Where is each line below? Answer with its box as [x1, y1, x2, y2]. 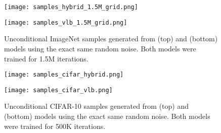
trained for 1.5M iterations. [4, 53, 89, 63]
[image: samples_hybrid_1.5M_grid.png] [4, 4, 138, 11]
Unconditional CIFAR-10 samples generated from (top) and [4, 101, 189, 111]
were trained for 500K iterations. [4, 120, 106, 131]
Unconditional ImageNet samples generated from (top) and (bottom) [4, 33, 218, 44]
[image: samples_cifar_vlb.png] [4, 86, 113, 94]
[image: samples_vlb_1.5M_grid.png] [4, 19, 127, 26]
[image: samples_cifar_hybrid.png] [4, 71, 124, 79]
